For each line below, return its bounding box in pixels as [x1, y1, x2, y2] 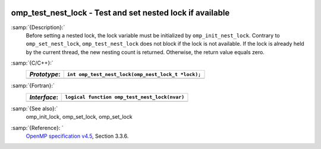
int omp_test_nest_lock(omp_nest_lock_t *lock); [67, 71, 202, 77]
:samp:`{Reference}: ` [11, 124, 64, 131]
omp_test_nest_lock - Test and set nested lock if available [11, 8, 230, 18]
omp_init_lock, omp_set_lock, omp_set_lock [26, 113, 133, 121]
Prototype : [29, 70, 61, 78]
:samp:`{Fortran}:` [11, 82, 55, 89]
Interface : [29, 93, 59, 101]
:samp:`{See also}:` [11, 104, 58, 112]
